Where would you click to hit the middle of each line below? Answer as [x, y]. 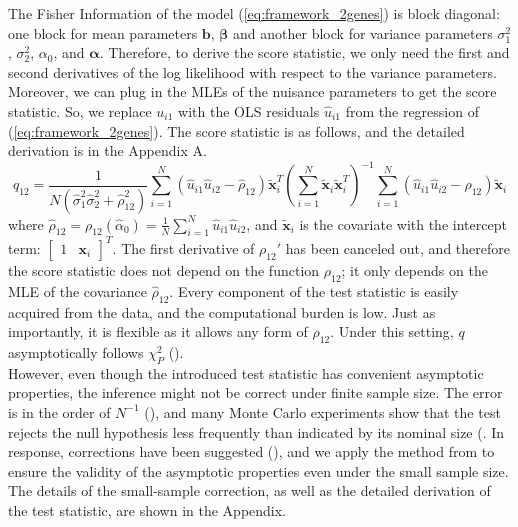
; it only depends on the [414, 269]
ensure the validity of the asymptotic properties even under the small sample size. [258, 470]
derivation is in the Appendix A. [107, 150]
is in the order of [59, 411]
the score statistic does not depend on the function [164, 269]
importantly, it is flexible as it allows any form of [158, 331]
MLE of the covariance [77, 290]
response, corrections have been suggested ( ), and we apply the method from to [251, 451]
